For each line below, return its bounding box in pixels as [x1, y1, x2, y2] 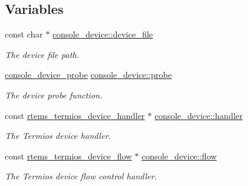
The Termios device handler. [5, 129, 111, 142]
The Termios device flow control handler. [5, 170, 157, 182]
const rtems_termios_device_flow [5, 149, 132, 162]
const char [5, 28, 43, 40]
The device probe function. [5, 88, 103, 101]
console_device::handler [154, 109, 243, 121]
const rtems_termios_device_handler [5, 109, 145, 121]
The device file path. [5, 48, 79, 60]
